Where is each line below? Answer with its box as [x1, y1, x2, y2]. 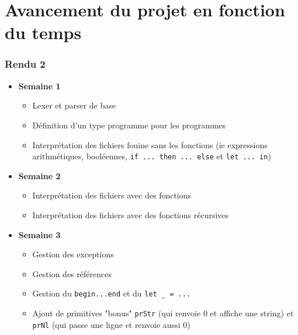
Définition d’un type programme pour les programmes [32, 118, 226, 131]
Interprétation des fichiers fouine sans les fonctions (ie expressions [32, 138, 268, 151]
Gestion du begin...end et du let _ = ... [32, 287, 191, 299]
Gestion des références [32, 267, 112, 280]
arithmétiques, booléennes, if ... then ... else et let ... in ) [32, 150, 271, 162]
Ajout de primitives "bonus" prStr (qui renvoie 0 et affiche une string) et [32, 307, 294, 319]
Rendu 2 [5, 57, 46, 71]
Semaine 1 [18, 79, 61, 92]
